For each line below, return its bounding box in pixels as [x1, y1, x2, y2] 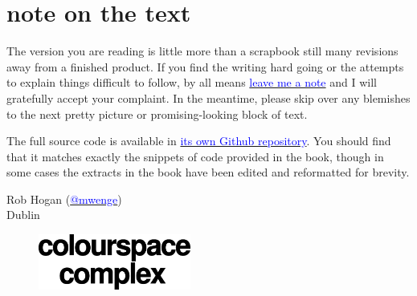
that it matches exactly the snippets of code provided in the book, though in [6, 148, 384, 164]
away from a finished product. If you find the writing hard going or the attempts [6, 58, 404, 75]
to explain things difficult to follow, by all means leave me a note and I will [6, 74, 377, 91]
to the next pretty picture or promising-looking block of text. [6, 105, 308, 122]
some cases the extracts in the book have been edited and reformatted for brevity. [6, 164, 410, 180]
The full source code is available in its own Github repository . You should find [6, 132, 391, 149]
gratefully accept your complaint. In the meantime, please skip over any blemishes [6, 89, 411, 106]
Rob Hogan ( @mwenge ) [6, 190, 122, 207]
